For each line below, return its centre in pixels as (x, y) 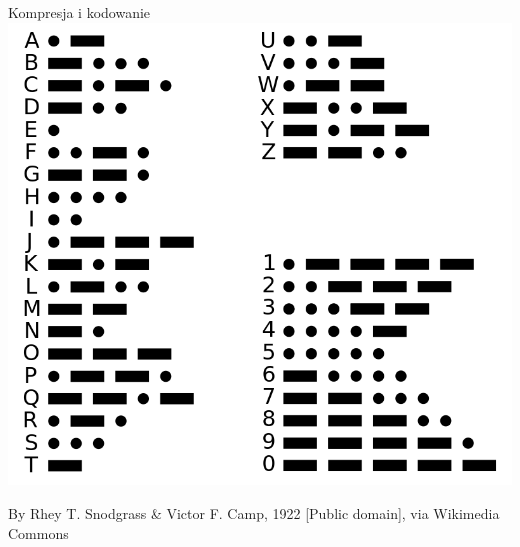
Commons (38, 532)
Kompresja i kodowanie (79, 12)
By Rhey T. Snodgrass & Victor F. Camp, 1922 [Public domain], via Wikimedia (254, 512)
